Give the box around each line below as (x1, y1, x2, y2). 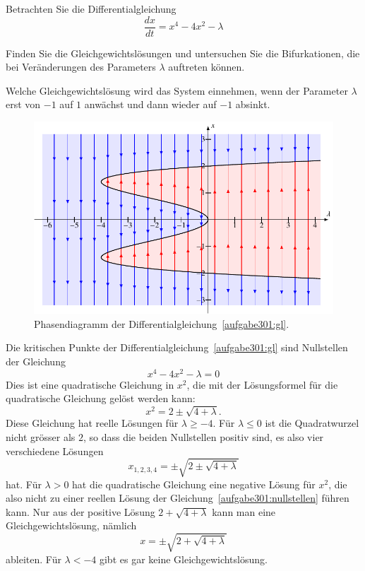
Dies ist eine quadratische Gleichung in (6, 377, 174, 392)
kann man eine (212, 504, 276, 519)
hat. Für (6, 476, 42, 491)
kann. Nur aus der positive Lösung (6, 504, 155, 519)
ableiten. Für (6, 551, 61, 566)
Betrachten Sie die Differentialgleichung (6, 1, 176, 16)
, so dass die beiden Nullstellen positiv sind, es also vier (83, 429, 324, 444)
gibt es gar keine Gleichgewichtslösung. (99, 551, 268, 566)
